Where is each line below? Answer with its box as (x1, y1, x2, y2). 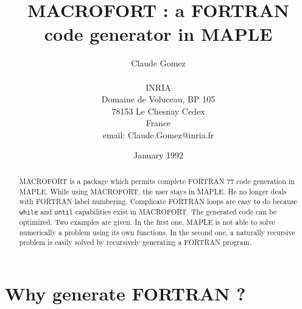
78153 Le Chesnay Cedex (111, 104, 205, 117)
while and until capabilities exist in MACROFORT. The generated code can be (19, 206, 276, 216)
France (146, 116, 171, 129)
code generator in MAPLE (44, 21, 273, 46)
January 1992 (133, 149, 183, 162)
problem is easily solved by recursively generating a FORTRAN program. (19, 237, 251, 247)
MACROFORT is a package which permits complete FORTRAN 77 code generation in (19, 176, 295, 186)
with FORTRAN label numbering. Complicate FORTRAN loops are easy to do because (19, 196, 297, 207)
